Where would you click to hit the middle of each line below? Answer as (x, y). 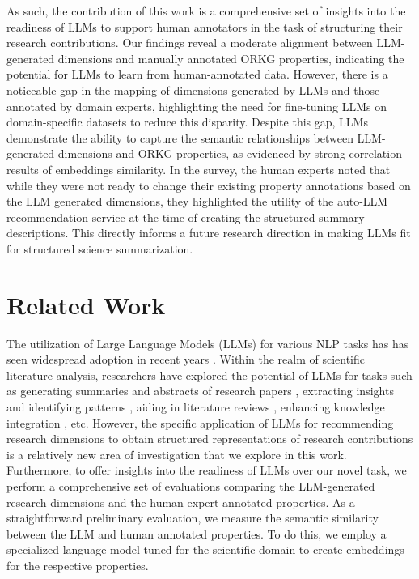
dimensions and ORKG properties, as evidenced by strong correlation (230, 153)
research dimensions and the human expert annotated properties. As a (181, 502)
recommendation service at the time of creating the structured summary (186, 217)
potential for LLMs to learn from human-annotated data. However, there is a (197, 74)
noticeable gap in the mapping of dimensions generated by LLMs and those (193, 89)
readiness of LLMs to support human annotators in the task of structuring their (205, 26)
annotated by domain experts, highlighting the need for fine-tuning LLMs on (197, 106)
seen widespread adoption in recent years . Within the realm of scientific (186, 359)
